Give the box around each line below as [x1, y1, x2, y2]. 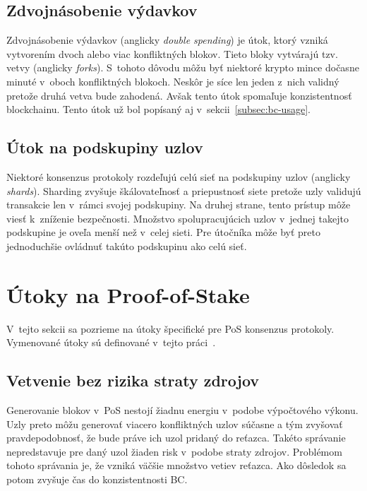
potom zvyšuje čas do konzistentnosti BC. [6, 472, 188, 487]
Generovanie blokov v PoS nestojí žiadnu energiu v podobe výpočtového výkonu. [6, 403, 359, 418]
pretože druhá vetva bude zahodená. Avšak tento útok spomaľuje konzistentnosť [6, 88, 352, 102]
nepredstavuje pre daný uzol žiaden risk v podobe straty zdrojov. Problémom [6, 444, 342, 459]
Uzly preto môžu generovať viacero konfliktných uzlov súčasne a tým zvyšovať [6, 416, 343, 431]
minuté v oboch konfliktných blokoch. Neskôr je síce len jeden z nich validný [6, 73, 339, 88]
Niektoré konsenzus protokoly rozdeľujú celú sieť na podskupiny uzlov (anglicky [6, 169, 351, 184]
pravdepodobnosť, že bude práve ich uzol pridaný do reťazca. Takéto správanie [6, 430, 346, 445]
